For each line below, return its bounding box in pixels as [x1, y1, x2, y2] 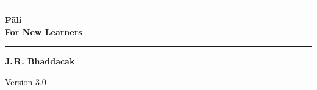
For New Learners [5, 25, 82, 38]
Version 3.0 [5, 75, 46, 88]
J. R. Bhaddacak [5, 55, 75, 67]
